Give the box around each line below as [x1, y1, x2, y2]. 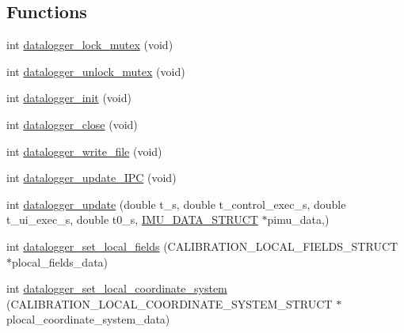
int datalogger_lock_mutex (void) [6, 36, 173, 53]
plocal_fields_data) [12, 253, 109, 270]
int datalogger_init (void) [6, 89, 131, 106]
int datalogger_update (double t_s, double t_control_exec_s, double [6, 195, 346, 212]
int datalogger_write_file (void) [6, 142, 162, 159]
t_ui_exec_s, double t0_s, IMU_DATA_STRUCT [6, 211, 258, 228]
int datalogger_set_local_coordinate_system [6, 280, 227, 297]
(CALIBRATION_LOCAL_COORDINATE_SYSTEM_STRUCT [6, 295, 333, 312]
